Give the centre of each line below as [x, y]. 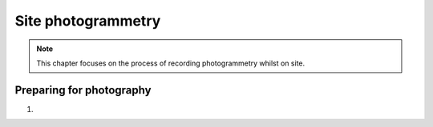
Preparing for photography [83, 90]
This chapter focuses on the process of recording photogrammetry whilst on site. [171, 63]
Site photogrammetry [88, 21]
